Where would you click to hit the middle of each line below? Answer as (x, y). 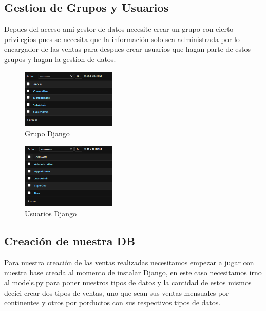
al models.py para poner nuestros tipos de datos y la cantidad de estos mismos (128, 283)
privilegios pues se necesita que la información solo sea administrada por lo (122, 39)
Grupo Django (47, 133)
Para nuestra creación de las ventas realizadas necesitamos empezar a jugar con (129, 262)
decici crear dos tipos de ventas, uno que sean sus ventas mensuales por (117, 292)
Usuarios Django (51, 213)
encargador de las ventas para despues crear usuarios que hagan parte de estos (127, 49)
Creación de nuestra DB (70, 241)
